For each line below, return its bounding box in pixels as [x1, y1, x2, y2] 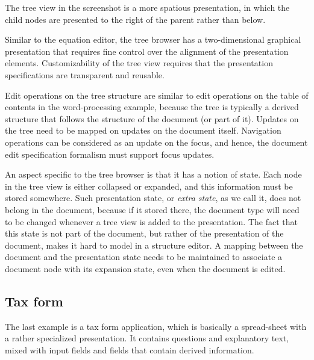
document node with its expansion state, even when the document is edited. [5, 262, 286, 275]
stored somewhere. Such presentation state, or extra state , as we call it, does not [5, 191, 301, 204]
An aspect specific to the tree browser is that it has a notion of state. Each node [5, 168, 302, 181]
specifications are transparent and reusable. [5, 68, 165, 81]
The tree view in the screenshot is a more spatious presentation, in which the [5, 1, 290, 13]
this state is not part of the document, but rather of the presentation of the [5, 227, 284, 240]
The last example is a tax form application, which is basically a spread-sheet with [5, 320, 307, 332]
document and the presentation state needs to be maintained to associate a [5, 250, 283, 263]
